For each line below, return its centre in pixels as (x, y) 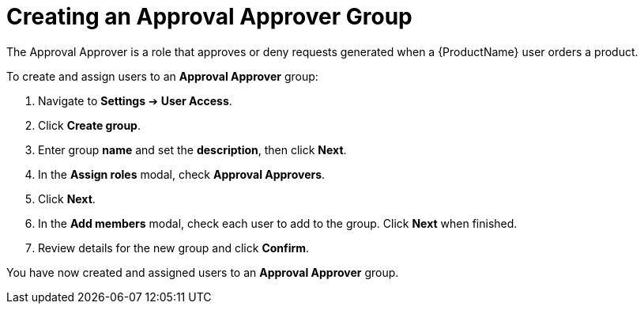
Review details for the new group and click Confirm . (174, 248)
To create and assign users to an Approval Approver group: (162, 76)
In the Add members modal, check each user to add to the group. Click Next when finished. (278, 223)
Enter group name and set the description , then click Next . (192, 149)
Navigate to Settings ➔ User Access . (135, 100)
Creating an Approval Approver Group (209, 17)
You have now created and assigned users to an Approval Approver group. (203, 272)
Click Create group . (89, 125)
